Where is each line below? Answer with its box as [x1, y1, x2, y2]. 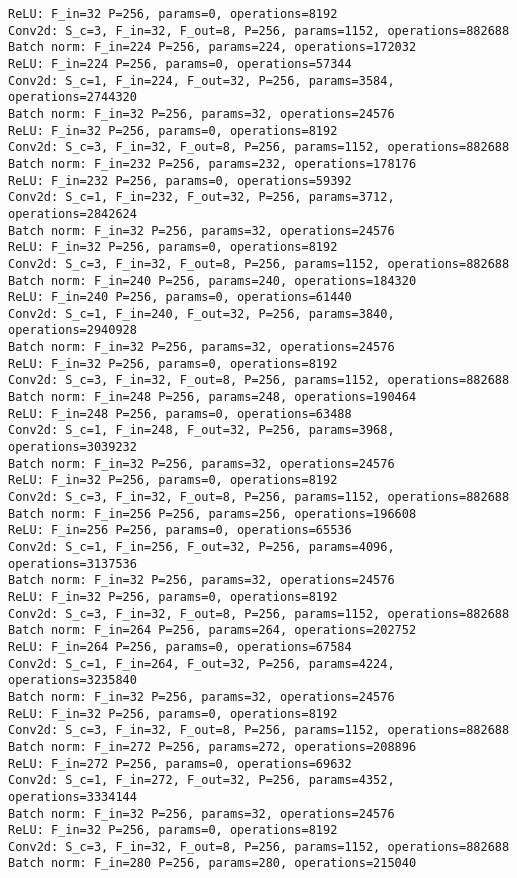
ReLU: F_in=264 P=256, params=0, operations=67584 [8, 639, 352, 654]
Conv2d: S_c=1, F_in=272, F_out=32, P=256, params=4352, [8, 773, 395, 788]
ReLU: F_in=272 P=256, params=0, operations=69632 [8, 756, 352, 771]
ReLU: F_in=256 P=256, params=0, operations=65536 [8, 523, 352, 538]
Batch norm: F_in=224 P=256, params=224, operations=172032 [8, 40, 417, 55]
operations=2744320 [8, 90, 137, 105]
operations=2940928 [8, 323, 137, 338]
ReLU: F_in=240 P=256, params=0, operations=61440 [8, 290, 352, 305]
